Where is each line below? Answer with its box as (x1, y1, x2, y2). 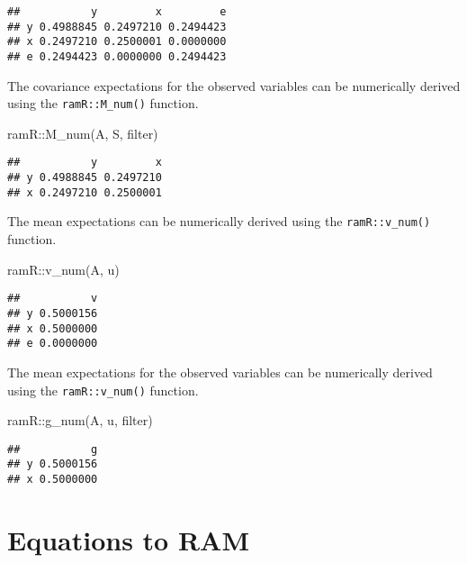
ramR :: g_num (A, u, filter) (7, 411, 153, 430)
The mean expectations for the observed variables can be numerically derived (7, 362, 433, 381)
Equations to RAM (7, 521, 249, 558)
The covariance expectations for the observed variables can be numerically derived (7, 76, 461, 95)
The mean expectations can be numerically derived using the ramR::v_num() (7, 212, 431, 231)
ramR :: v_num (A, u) (7, 259, 120, 278)
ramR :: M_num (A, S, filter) (7, 123, 158, 142)
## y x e (7, 5, 227, 18)
